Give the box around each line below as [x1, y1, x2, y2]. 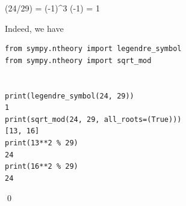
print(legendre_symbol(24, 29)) [5, 91, 134, 100]
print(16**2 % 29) [5, 162, 78, 171]
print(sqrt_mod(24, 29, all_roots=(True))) [5, 115, 182, 124]
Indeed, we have [5, 22, 64, 34]
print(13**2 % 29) [5, 138, 78, 147]
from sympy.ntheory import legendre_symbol [5, 44, 182, 53]
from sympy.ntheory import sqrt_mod [5, 56, 152, 65]
